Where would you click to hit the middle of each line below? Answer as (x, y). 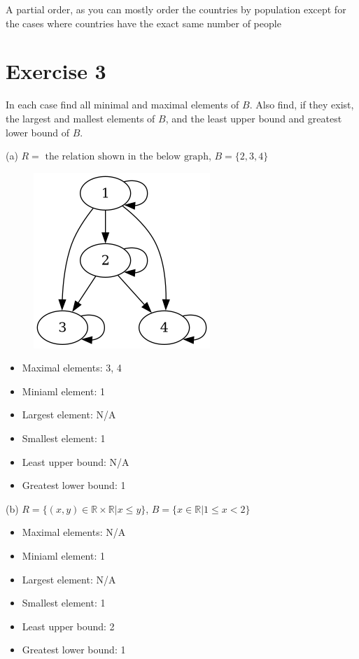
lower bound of (38, 132)
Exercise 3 (56, 71)
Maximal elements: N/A (74, 532)
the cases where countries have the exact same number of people (143, 23)
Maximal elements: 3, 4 (72, 368)
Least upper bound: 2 (68, 626)
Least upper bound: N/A (76, 461)
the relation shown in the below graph (127, 157)
